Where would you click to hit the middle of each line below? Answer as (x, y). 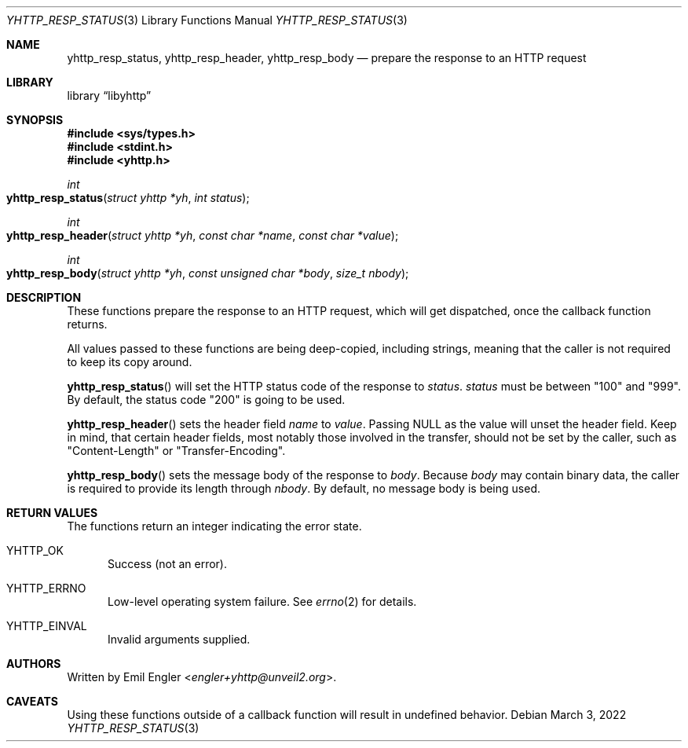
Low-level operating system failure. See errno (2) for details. (262, 601)
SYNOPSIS (35, 120)
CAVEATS (32, 701)
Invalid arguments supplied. (179, 639)
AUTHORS (34, 664)
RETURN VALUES (52, 513)
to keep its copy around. (130, 362)
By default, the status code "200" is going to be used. (206, 400)
